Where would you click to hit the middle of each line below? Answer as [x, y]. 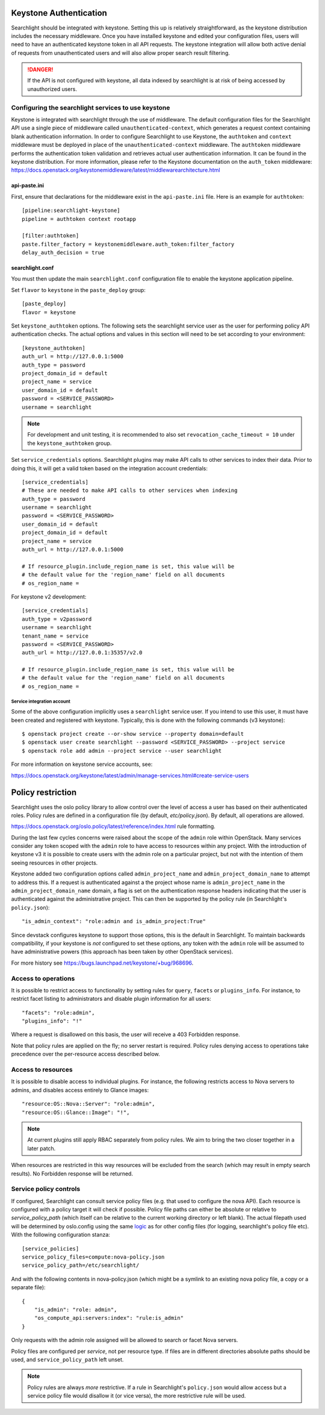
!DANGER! [40, 70]
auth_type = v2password [57, 619]
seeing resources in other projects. [54, 863]
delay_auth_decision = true [63, 253]
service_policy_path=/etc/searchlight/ [81, 1265]
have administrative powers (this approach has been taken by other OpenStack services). [122, 952]
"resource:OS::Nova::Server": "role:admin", [89, 1104]
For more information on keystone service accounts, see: [82, 764]
